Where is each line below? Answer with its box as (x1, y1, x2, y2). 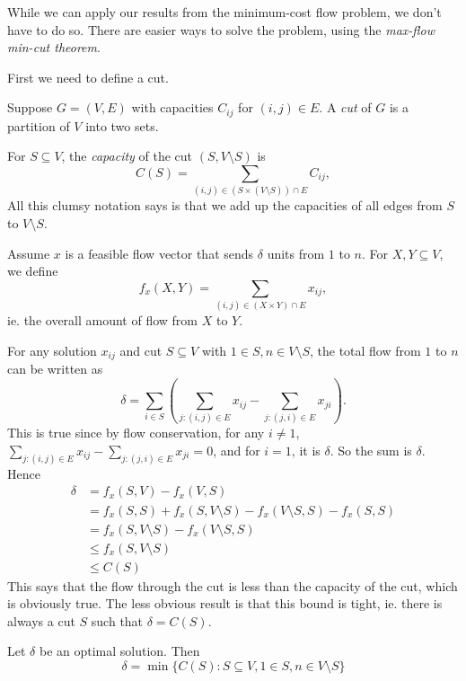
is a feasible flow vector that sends (65, 243, 254, 262)
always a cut (7, 611, 75, 630)
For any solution (7, 340, 97, 359)
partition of (7, 116, 70, 135)
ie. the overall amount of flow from (7, 311, 198, 330)
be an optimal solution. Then (39, 641, 200, 660)
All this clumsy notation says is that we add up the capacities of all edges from (7, 196, 443, 215)
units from (267, 243, 325, 262)
